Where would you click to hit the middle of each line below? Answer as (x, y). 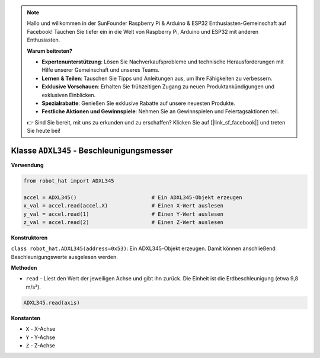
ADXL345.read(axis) (52, 303)
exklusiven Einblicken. (69, 95)
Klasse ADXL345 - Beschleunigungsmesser (92, 150)
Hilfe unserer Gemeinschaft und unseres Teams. (101, 70)
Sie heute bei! (44, 131)
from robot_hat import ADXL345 (69, 180)
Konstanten (26, 318)
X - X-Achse (41, 329)
